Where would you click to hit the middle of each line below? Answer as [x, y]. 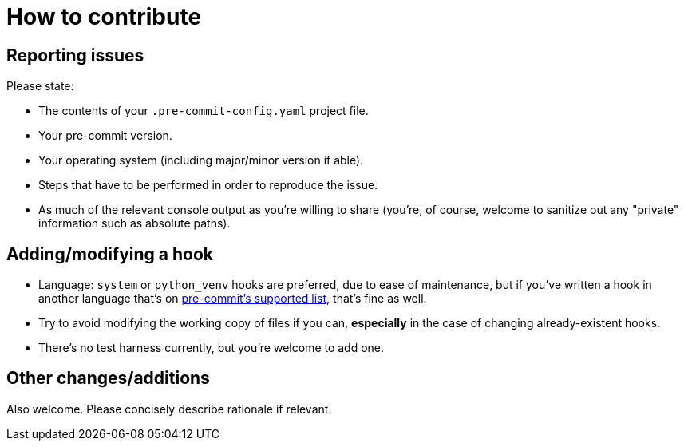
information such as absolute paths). [134, 223]
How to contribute [104, 17]
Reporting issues [75, 55]
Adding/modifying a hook [110, 254]
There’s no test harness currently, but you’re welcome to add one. [212, 348]
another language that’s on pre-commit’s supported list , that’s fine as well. [233, 299]
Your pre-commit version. [105, 136]
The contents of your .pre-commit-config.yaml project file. [204, 111]
